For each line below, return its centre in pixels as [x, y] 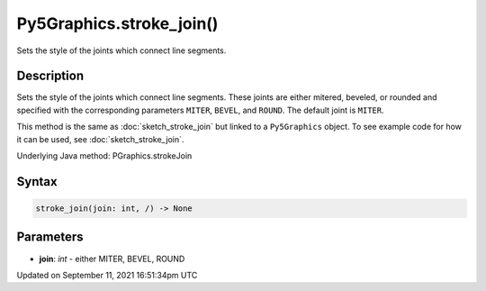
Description [50, 76]
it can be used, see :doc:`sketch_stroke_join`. [100, 139]
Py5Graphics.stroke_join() [117, 23]
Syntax [37, 182]
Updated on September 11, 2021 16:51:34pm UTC [107, 275]
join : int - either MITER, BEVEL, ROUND [112, 259]
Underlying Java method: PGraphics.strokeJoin [104, 156]
